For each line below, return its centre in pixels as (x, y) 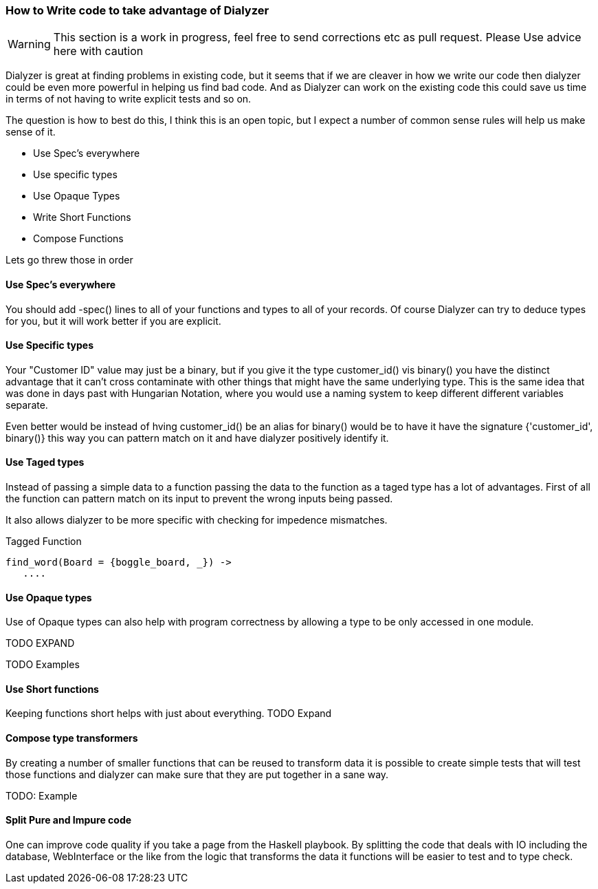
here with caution (98, 51)
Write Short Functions (82, 217)
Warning (29, 44)
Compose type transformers (72, 738)
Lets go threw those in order (69, 260)
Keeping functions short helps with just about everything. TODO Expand (169, 714)
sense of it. (31, 132)
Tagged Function (44, 542)
